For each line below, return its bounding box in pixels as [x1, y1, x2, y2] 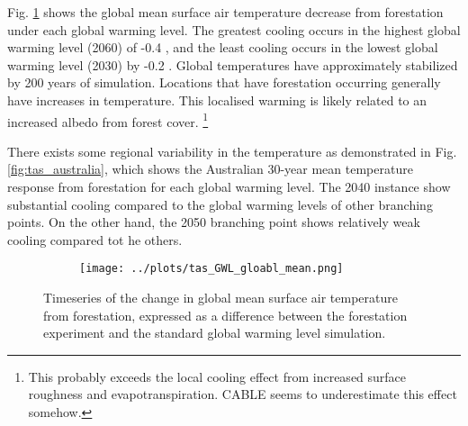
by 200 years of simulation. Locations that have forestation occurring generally [7, 73, 441, 92]
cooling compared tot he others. [7, 230, 183, 249]
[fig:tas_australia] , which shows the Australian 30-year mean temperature [7, 159, 413, 178]
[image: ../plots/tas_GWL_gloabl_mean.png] [79, 262, 344, 276]
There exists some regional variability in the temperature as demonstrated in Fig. [7, 141, 457, 160]
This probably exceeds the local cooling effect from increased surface [28, 367, 407, 385]
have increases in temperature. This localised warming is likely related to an [7, 90, 427, 109]
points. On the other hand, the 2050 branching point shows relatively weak [7, 213, 420, 231]
